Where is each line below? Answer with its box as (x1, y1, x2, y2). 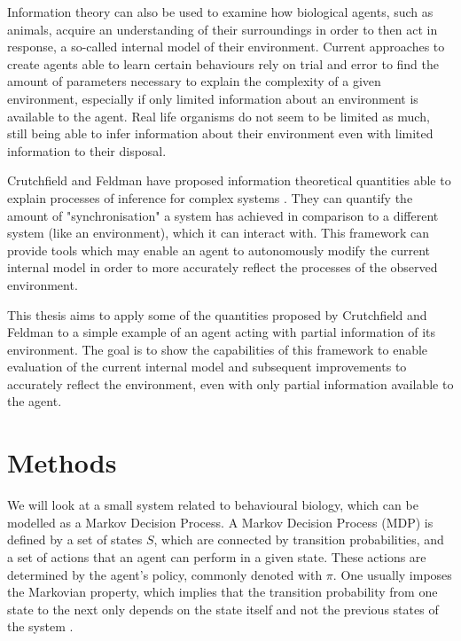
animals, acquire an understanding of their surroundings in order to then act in (7, 20, 438, 38)
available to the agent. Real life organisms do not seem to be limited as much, (7, 106, 430, 125)
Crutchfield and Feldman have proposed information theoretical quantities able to (7, 171, 451, 190)
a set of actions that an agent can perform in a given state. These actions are (7, 547, 426, 566)
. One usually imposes (332, 565, 452, 583)
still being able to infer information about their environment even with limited (7, 124, 434, 143)
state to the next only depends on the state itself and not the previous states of (7, 599, 439, 618)
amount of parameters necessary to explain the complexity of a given (7, 72, 381, 90)
